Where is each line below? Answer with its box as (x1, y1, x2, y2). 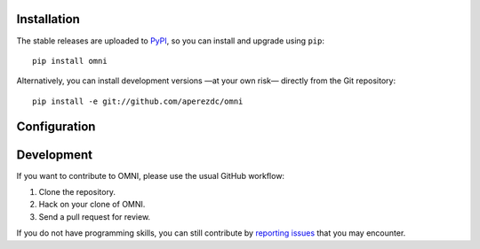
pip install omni (32, 56, 108, 66)
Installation (16, 12, 80, 27)
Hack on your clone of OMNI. (38, 199, 146, 210)
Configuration (16, 119, 96, 134)
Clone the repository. (38, 187, 116, 197)
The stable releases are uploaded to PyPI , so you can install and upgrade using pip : (16, 35, 324, 46)
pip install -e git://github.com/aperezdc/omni (32, 96, 244, 106)
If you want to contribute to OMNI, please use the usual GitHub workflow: (16, 170, 284, 181)
